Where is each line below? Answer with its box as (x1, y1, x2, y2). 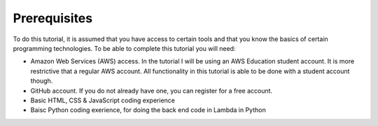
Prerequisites (13, 10, 93, 26)
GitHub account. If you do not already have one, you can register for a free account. (30, 86, 273, 95)
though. (30, 77, 53, 85)
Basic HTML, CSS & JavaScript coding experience (30, 96, 175, 104)
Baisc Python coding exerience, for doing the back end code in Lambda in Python (30, 106, 266, 114)
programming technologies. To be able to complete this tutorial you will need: (13, 44, 236, 52)
